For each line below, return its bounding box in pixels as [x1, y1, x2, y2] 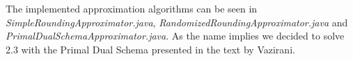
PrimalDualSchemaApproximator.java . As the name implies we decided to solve [6, 28, 345, 43]
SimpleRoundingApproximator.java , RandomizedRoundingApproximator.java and [6, 15, 348, 29]
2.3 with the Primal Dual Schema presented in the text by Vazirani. [6, 42, 295, 56]
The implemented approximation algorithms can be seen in [6, 1, 258, 15]
